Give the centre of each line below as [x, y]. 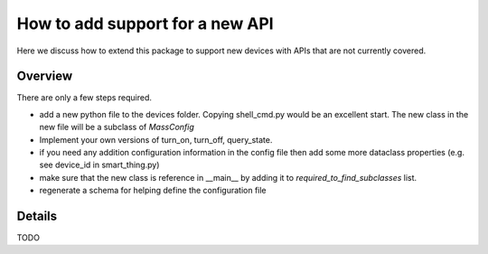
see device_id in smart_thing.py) [99, 165]
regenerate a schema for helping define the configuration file [153, 191]
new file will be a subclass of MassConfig [117, 127]
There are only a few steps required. [84, 98]
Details [37, 216]
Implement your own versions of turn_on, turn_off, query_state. [156, 139]
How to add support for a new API [145, 24]
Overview [45, 76]
